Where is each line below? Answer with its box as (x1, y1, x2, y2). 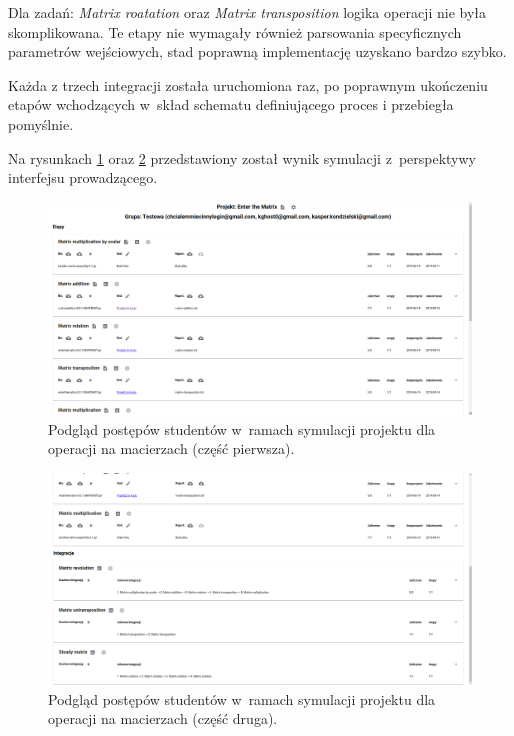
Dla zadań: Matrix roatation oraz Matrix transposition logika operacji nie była (8, 2, 486, 22)
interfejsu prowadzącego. (8, 167, 158, 188)
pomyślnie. (8, 113, 74, 134)
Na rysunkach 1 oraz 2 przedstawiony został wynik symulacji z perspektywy (8, 147, 477, 168)
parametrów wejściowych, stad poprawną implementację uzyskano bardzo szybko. (8, 41, 507, 62)
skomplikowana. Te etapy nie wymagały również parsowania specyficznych (8, 21, 462, 42)
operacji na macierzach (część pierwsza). (48, 438, 295, 459)
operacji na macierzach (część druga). (48, 708, 278, 729)
